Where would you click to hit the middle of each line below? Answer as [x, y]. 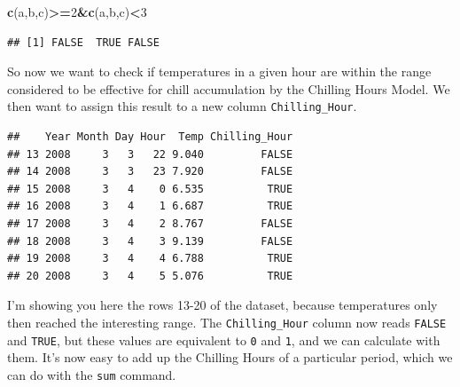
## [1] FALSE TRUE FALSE [83, 42]
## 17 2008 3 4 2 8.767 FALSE [150, 224]
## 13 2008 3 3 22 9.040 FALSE [150, 154]
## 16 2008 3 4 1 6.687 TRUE [150, 206]
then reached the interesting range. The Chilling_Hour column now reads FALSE [227, 322]
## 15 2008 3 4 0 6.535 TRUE [150, 189]
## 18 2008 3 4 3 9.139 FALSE [150, 241]
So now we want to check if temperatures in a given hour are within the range [219, 71]
